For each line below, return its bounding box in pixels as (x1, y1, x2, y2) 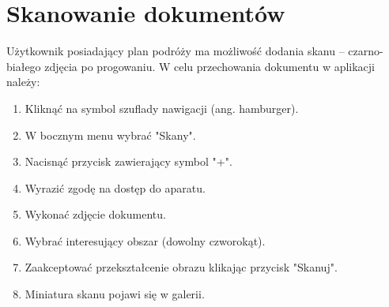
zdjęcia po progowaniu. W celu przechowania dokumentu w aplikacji (44, 58, 376, 74)
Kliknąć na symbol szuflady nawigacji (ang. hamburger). (25, 99, 299, 116)
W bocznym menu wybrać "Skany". (25, 126, 196, 143)
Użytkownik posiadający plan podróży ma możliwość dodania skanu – (6, 43, 345, 59)
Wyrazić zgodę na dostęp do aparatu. (25, 179, 206, 196)
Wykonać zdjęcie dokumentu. (25, 206, 166, 223)
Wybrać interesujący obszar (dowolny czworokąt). (25, 232, 266, 249)
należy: (6, 73, 40, 90)
